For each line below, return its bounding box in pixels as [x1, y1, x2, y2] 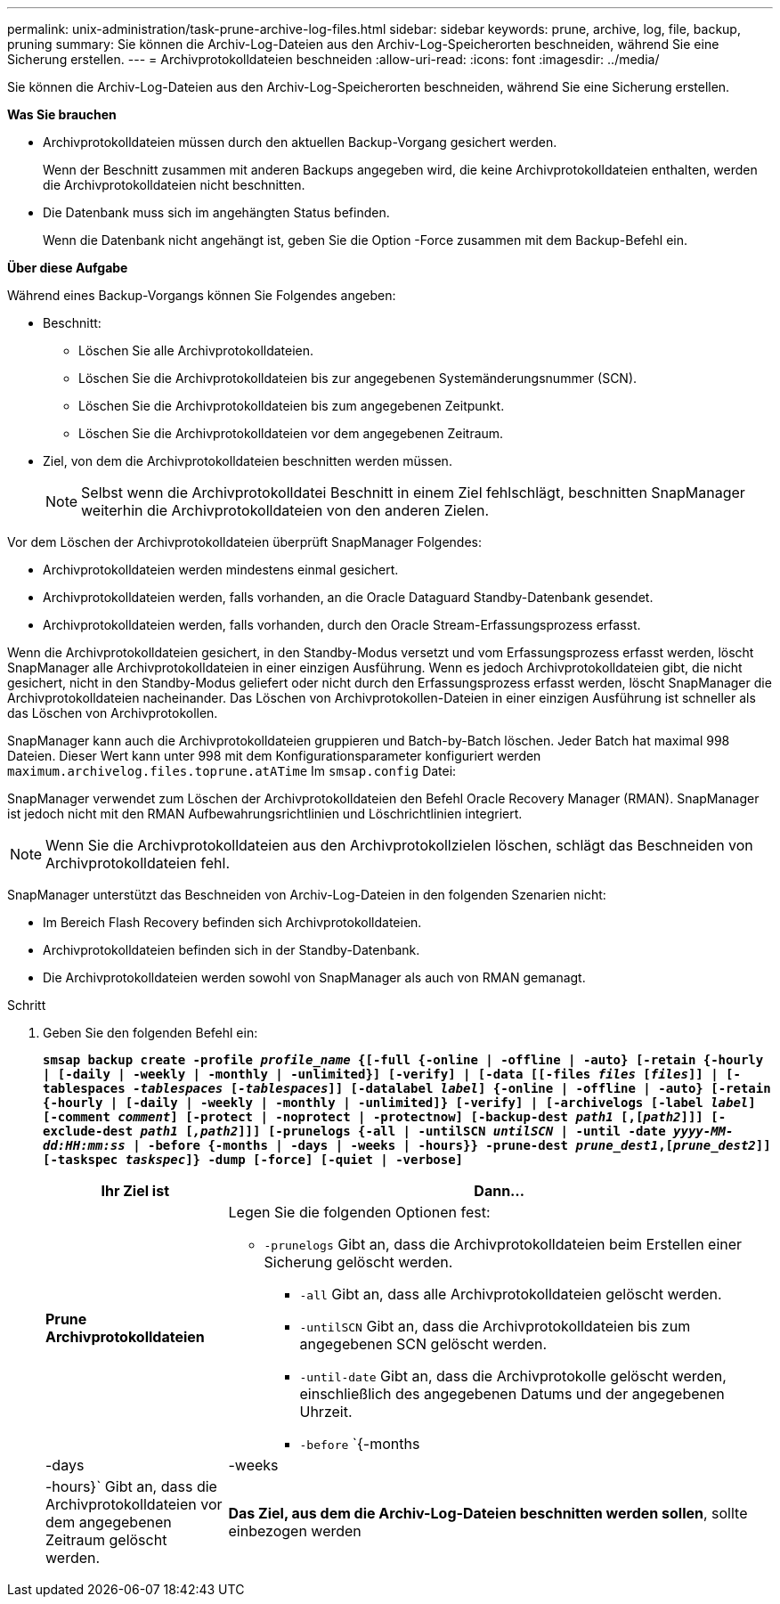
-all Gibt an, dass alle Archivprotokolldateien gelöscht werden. [299, 1285, 722, 1303]
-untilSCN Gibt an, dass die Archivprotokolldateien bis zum [299, 1317, 691, 1335]
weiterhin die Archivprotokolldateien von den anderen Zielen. [81, 501, 490, 519]
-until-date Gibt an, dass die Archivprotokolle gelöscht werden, [299, 1367, 727, 1385]
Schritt [7, 997, 46, 1013]
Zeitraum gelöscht [45, 1531, 167, 1549]
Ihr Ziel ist [101, 1182, 170, 1200]
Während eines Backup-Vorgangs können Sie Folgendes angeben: [7, 288, 396, 303]
